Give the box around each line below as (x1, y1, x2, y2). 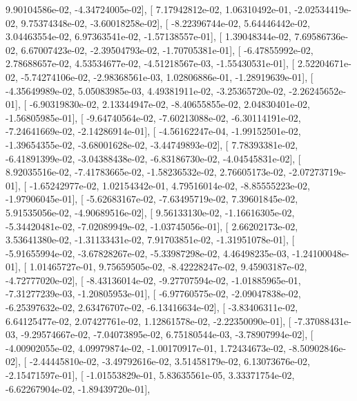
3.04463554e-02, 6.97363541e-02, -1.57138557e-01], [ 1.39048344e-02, (6, 29, 291, 44)
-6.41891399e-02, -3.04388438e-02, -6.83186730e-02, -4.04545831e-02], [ (6, 151, 301, 165)
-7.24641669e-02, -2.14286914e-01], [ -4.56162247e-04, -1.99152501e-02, (6, 124, 301, 138)
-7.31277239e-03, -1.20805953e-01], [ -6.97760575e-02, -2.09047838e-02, (6, 286, 301, 301)
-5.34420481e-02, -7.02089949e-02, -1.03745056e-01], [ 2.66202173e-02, (6, 218, 298, 233)
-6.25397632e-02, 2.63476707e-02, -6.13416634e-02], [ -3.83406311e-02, (6, 300, 298, 315)
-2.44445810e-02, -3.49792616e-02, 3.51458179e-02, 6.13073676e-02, (29, 354, 310, 369)
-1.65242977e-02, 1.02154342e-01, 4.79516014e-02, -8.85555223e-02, (29, 178, 310, 192)
